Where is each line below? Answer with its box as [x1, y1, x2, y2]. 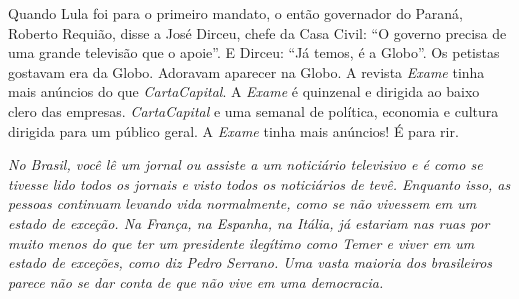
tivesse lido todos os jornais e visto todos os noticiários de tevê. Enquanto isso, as [8, 173, 511, 194]
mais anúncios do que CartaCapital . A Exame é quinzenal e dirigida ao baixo [8, 81, 480, 102]
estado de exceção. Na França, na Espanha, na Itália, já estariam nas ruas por [8, 212, 490, 233]
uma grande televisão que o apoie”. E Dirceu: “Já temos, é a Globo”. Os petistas [8, 42, 500, 63]
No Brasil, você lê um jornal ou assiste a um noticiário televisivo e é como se [8, 154, 483, 175]
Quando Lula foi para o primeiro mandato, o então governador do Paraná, [8, 3, 463, 23]
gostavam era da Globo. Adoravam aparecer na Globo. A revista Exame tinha [8, 61, 485, 82]
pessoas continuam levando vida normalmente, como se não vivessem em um [8, 193, 477, 214]
